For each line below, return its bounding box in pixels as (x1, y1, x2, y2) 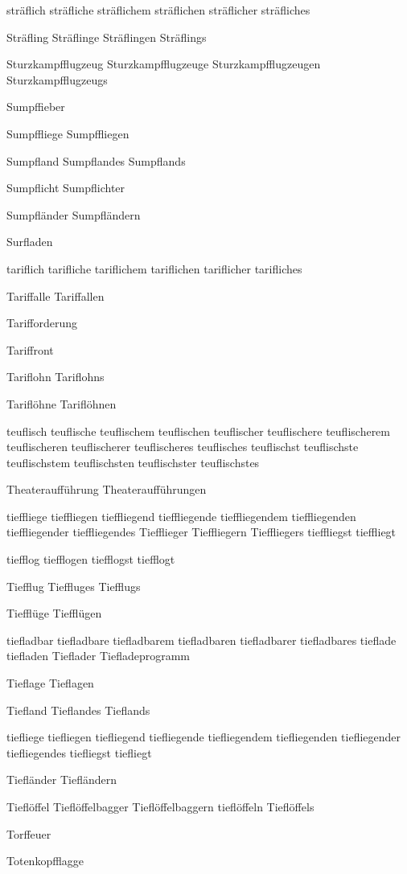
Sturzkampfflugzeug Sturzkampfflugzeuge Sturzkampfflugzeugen (6, 55, 321, 72)
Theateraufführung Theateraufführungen (6, 481, 207, 498)
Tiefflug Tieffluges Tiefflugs (6, 577, 141, 594)
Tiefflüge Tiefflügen (6, 605, 102, 622)
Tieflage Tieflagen (6, 675, 94, 691)
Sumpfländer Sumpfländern (6, 206, 141, 223)
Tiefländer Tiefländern (6, 771, 117, 788)
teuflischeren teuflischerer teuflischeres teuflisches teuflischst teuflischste (6, 438, 359, 455)
